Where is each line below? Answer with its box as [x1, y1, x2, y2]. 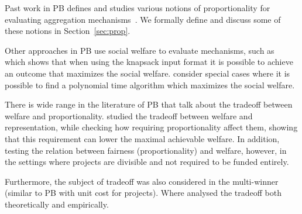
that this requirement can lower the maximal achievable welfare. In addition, [5, 132, 280, 144]
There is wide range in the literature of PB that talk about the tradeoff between [5, 98, 293, 111]
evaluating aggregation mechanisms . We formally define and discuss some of [5, 13, 281, 25]
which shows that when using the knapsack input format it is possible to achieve [5, 56, 293, 68]
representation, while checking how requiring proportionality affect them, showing [5, 121, 298, 133]
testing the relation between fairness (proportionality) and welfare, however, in [5, 144, 287, 156]
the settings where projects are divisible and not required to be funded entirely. [5, 156, 289, 168]
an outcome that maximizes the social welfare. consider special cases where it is [5, 67, 290, 79]
